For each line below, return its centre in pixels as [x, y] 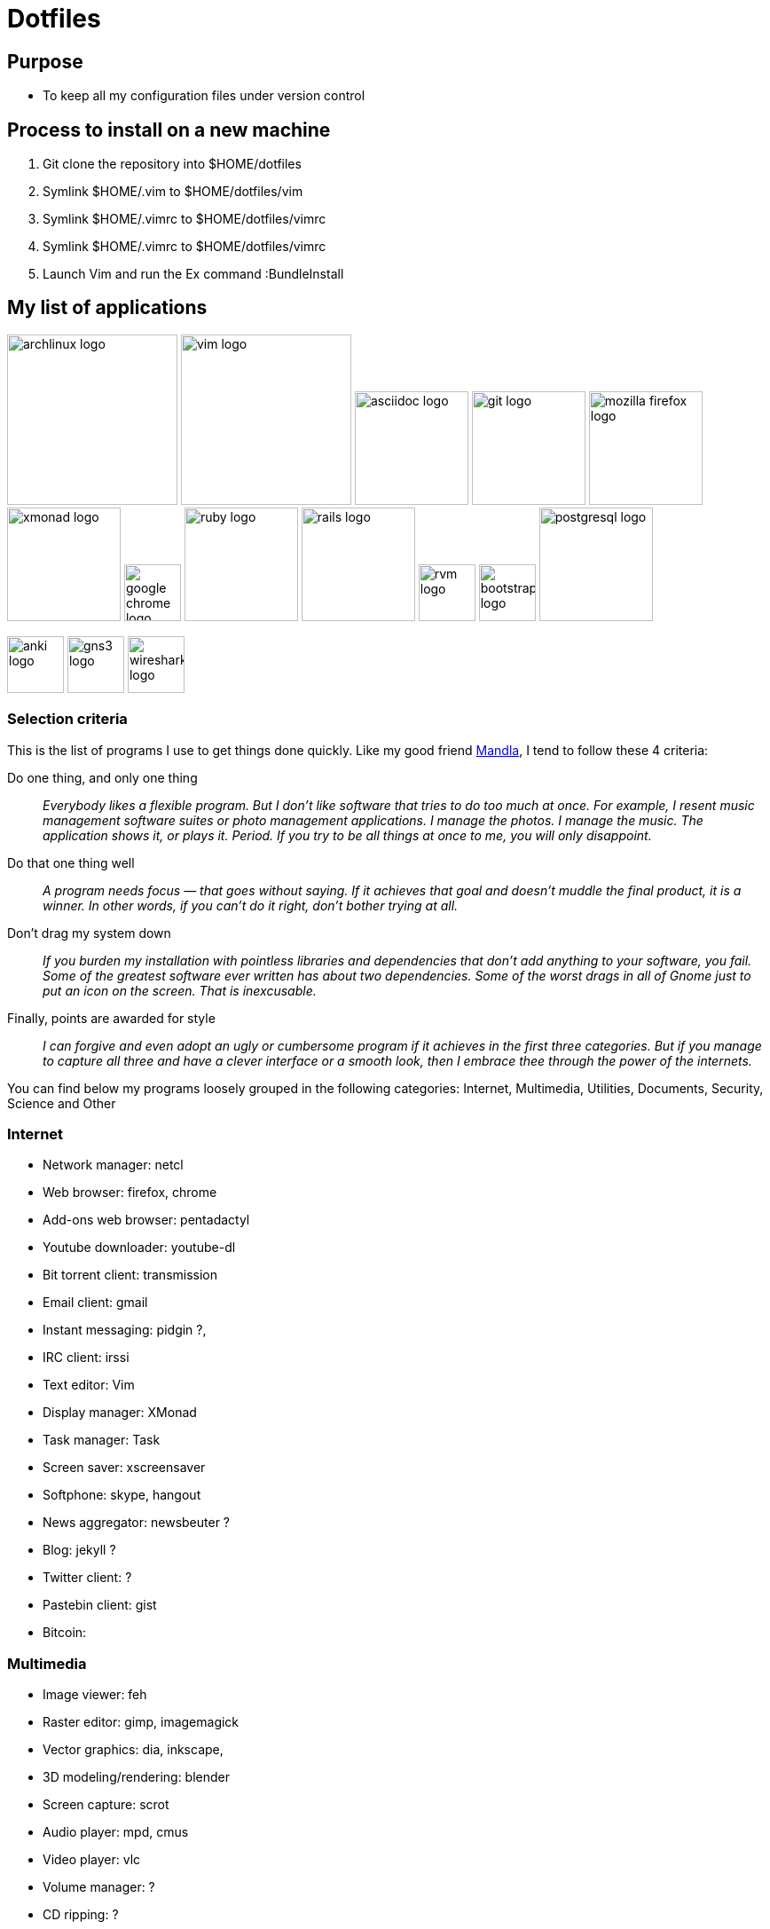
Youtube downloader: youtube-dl [139, 1248]
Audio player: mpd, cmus [116, 1832]
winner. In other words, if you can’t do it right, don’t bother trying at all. [251, 905]
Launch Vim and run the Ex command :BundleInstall [193, 274]
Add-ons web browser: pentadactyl [146, 1220]
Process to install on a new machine [169, 130]
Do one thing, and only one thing [102, 777]
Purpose [45, 61]
